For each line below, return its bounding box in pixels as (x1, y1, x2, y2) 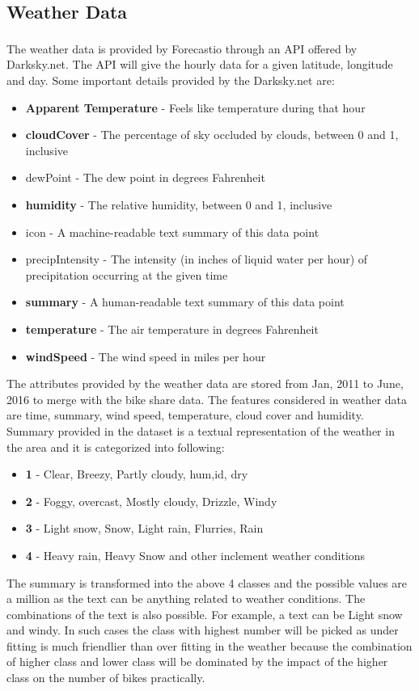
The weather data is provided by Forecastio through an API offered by (6, 40, 358, 57)
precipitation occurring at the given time (25, 266, 228, 283)
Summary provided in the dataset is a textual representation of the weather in (6, 422, 395, 439)
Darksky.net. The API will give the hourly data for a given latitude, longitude (6, 56, 393, 73)
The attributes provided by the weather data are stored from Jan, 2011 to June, (6, 375, 404, 392)
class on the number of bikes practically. (6, 669, 205, 686)
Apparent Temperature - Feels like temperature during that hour (25, 99, 366, 116)
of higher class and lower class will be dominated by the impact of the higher (6, 653, 388, 670)
